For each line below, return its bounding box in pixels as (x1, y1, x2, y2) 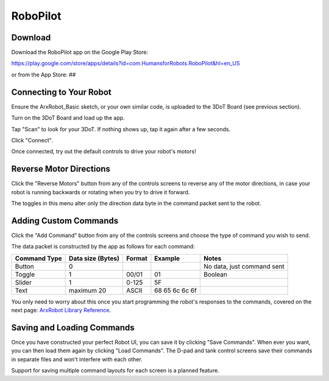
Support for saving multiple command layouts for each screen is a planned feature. (11, 367, 219, 374)
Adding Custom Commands (11, 216, 119, 226)
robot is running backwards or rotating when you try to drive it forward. (11, 188, 190, 195)
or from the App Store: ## (11, 71, 76, 78)
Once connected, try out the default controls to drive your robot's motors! (11, 148, 196, 155)
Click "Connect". (11, 136, 53, 143)
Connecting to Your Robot (11, 87, 112, 97)
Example (154, 254, 180, 263)
